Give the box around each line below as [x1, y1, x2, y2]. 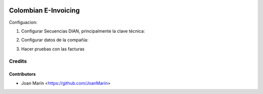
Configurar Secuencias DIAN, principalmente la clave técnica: [21, 28, 145, 34]
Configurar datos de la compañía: [21, 37, 89, 43]
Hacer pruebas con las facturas [21, 46, 85, 52]
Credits [9, 58, 27, 65]
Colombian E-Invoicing [9, 6, 80, 15]
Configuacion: [9, 19, 38, 25]
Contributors [9, 71, 36, 77]
